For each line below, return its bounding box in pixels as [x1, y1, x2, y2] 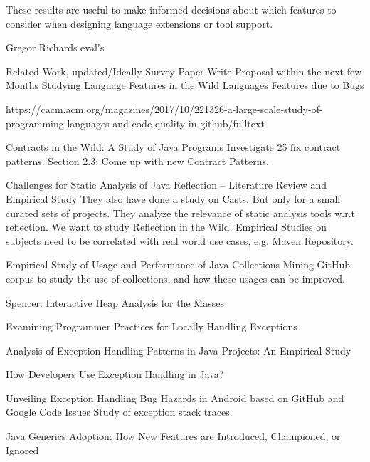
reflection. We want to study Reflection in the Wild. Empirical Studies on [6, 219, 327, 234]
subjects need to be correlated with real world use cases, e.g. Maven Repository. [6, 233, 354, 248]
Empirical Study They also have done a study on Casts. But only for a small [6, 191, 341, 206]
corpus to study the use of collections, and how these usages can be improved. [6, 271, 345, 285]
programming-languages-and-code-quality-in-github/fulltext [6, 115, 265, 130]
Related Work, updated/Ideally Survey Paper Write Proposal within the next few [6, 63, 362, 78]
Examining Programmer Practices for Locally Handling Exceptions [6, 319, 297, 334]
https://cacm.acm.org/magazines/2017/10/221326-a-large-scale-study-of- [6, 101, 323, 116]
